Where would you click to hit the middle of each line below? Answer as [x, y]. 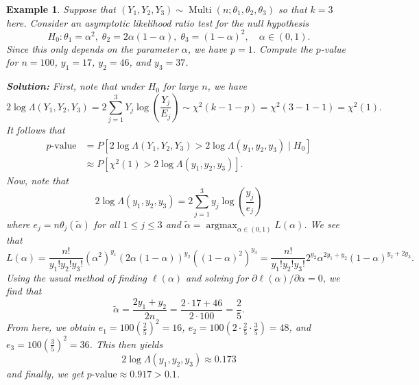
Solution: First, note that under [75, 86]
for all [107, 224]
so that [293, 9]
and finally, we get [45, 373]
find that [24, 291]
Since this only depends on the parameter [92, 48]
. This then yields [126, 344]
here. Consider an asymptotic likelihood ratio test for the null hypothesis [158, 22]
